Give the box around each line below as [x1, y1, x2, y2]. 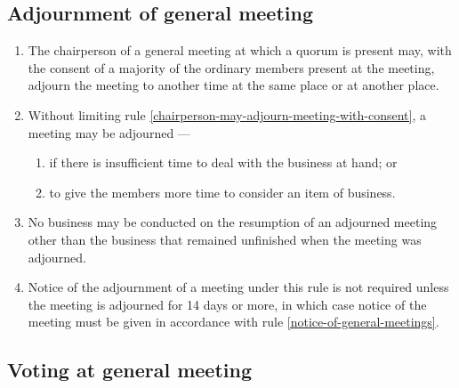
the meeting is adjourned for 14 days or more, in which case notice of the [28, 295, 427, 313]
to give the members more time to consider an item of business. [49, 182, 396, 201]
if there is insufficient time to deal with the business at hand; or [49, 153, 398, 172]
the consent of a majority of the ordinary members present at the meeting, [28, 58, 435, 77]
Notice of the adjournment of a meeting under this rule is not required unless [28, 278, 449, 296]
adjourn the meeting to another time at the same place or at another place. [28, 76, 439, 94]
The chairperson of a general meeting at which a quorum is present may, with [28, 41, 452, 60]
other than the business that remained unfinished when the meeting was [28, 230, 422, 248]
